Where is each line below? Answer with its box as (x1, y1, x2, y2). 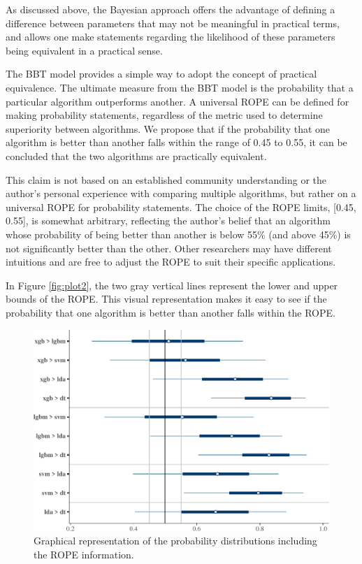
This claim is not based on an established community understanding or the (6, 172, 327, 187)
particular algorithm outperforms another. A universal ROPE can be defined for (6, 94, 349, 108)
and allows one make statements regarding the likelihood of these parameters (6, 29, 335, 44)
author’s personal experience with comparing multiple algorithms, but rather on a (6, 186, 356, 201)
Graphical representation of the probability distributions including (34, 533, 317, 548)
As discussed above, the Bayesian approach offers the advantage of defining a (6, 2, 335, 16)
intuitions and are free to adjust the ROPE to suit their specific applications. (6, 254, 336, 269)
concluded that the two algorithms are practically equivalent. (6, 148, 267, 163)
